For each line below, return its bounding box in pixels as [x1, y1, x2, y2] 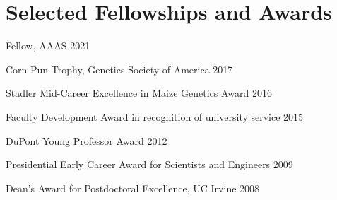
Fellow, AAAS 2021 [6, 38, 90, 53]
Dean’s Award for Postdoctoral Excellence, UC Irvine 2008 [6, 180, 260, 195]
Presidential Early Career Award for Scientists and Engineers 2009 [6, 157, 293, 172]
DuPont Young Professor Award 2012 [6, 133, 167, 148]
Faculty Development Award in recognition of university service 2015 [6, 109, 304, 124]
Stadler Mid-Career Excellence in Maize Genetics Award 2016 [6, 86, 272, 100]
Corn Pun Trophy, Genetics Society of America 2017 [6, 61, 233, 76]
